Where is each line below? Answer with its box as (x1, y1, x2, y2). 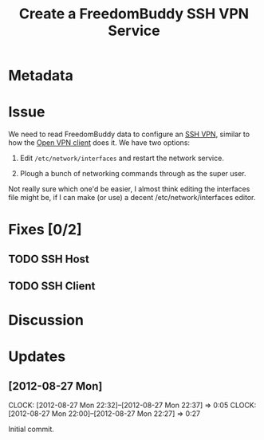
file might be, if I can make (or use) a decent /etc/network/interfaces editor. (8, 193, 256, 202)
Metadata (8, 67, 73, 84)
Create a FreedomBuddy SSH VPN (18, 5, 250, 23)
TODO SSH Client (8, 280, 96, 293)
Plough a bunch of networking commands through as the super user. (19, 169, 246, 179)
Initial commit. (8, 424, 54, 434)
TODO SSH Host (8, 252, 90, 265)
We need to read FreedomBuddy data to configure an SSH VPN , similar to (8, 129, 250, 139)
